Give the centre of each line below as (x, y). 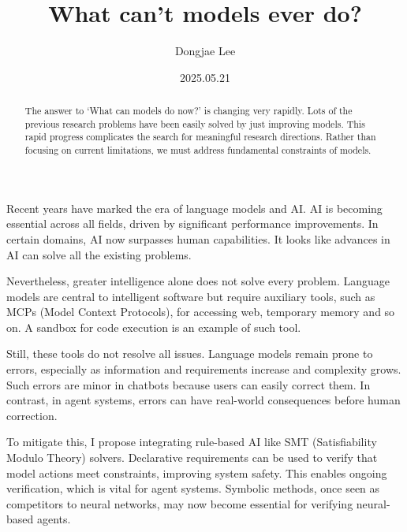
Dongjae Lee (205, 51)
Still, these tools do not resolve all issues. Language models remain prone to (190, 353)
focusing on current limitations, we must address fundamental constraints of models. (198, 150)
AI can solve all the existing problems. (99, 254)
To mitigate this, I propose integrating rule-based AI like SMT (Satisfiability (192, 442)
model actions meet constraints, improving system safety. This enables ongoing (197, 472)
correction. (32, 415)
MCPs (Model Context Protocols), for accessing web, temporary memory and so (201, 312)
